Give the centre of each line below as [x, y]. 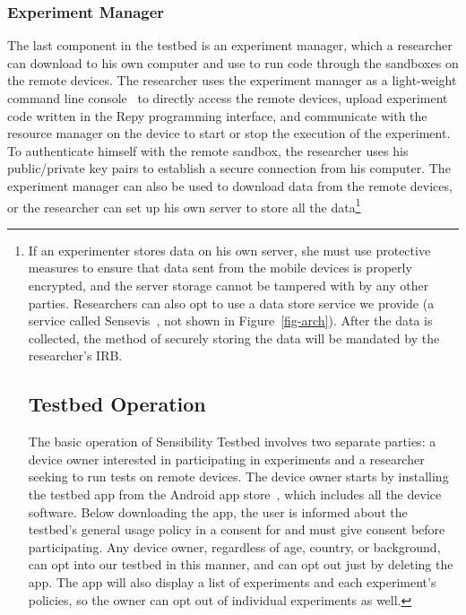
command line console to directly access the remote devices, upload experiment [228, 98]
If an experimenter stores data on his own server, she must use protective [229, 250]
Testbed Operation [117, 404]
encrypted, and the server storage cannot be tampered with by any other [229, 285]
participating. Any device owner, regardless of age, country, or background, [234, 546]
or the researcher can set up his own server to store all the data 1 [184, 205]
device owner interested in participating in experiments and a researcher [226, 459]
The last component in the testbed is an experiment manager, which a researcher [230, 45]
